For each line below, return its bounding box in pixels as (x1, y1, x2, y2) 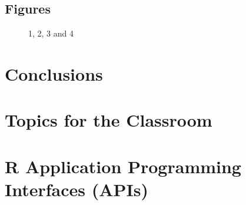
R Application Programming (5, 154, 241, 178)
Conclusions (5, 61, 103, 85)
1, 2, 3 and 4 (28, 27, 74, 39)
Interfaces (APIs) (5, 177, 149, 201)
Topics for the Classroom (5, 108, 212, 132)
